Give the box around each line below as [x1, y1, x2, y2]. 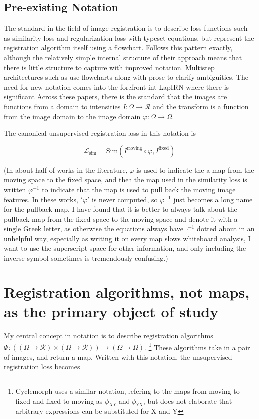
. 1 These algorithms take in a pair [144, 340, 250, 352]
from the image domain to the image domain [4, 111, 141, 121]
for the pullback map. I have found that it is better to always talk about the [4, 204, 237, 214]
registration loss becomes [4, 361, 80, 372]
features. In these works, [4, 194, 78, 204]
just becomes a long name [173, 194, 253, 204]
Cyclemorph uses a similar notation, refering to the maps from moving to [15, 386, 240, 396]
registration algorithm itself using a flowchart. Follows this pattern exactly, [4, 42, 233, 53]
